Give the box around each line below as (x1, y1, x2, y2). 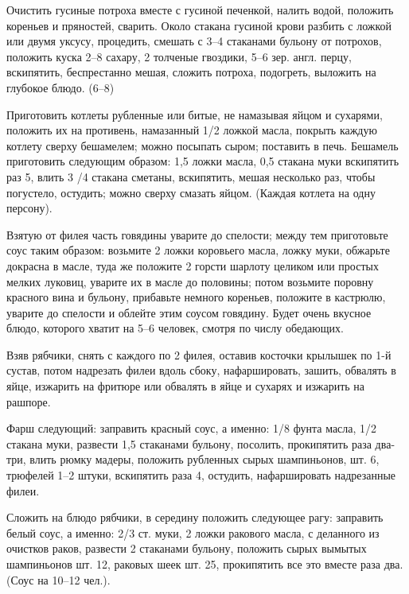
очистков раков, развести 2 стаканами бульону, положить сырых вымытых (6, 540, 367, 557)
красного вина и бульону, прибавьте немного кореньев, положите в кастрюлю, (6, 289, 386, 305)
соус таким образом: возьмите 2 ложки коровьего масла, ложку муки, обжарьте (6, 242, 390, 258)
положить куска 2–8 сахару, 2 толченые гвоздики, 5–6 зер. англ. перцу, (6, 48, 352, 64)
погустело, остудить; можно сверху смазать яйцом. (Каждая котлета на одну (6, 184, 376, 200)
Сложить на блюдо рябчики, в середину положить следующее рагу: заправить (6, 509, 384, 526)
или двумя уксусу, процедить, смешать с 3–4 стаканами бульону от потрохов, (6, 33, 382, 49)
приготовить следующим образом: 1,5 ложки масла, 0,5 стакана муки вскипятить (6, 153, 399, 169)
